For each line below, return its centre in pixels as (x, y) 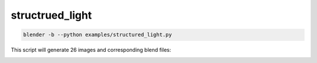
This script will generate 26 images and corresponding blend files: (91, 50)
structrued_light (51, 15)
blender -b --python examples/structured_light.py (98, 35)
